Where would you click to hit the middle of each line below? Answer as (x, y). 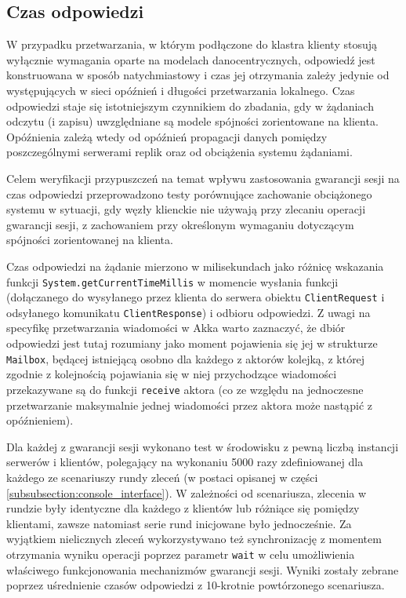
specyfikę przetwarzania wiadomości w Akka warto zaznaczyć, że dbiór (176, 328)
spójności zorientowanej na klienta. (90, 240)
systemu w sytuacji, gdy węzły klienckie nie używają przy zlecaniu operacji (186, 209)
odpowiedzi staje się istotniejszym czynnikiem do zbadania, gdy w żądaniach (190, 106)
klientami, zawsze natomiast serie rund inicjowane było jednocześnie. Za (179, 523)
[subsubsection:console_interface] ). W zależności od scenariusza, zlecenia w (187, 492)
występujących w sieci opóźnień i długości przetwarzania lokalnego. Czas (181, 90)
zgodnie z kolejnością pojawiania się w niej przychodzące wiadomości (172, 374)
